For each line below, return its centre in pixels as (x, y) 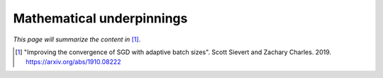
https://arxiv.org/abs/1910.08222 (73, 62)
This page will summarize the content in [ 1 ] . (77, 39)
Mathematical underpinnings (100, 18)
